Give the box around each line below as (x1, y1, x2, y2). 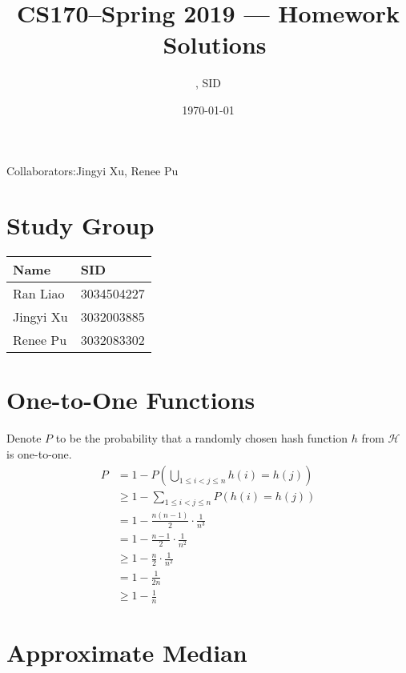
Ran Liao (13, 284, 65, 303)
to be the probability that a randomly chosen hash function (55, 430, 348, 447)
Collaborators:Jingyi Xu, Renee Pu (6, 162, 179, 178)
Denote (6, 430, 42, 447)
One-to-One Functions (6, 383, 255, 416)
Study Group (6, 209, 155, 242)
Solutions (163, 28, 267, 61)
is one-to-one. (6, 445, 72, 462)
